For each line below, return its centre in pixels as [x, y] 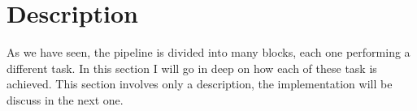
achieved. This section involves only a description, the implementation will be [200, 84]
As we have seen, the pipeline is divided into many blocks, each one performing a [208, 52]
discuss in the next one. [65, 99]
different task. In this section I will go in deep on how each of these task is [192, 68]
